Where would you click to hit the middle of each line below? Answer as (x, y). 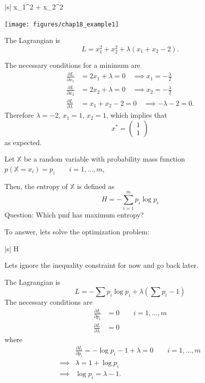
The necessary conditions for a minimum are (73, 65)
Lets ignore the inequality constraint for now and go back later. (102, 265)
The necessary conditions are (49, 302)
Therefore (19, 115)
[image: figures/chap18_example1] (62, 24)
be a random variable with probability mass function (104, 159)
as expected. (23, 142)
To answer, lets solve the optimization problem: (77, 231)
